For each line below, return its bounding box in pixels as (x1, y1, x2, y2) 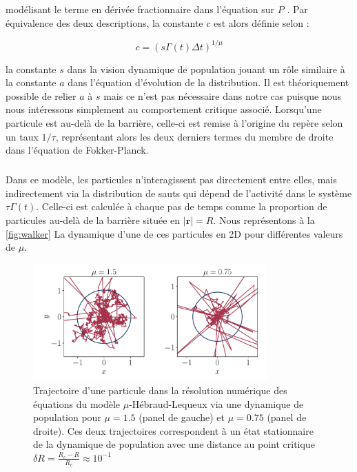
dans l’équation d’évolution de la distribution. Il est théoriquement (68, 75, 349, 90)
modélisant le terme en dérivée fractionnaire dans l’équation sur (6, 2, 275, 16)
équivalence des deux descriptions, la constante (6, 15, 203, 30)
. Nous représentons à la (213, 213, 315, 227)
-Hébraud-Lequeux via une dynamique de (129, 396, 304, 411)
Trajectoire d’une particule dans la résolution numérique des (33, 382, 287, 397)
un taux (6, 129, 39, 143)
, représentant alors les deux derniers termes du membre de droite (55, 129, 334, 143)
